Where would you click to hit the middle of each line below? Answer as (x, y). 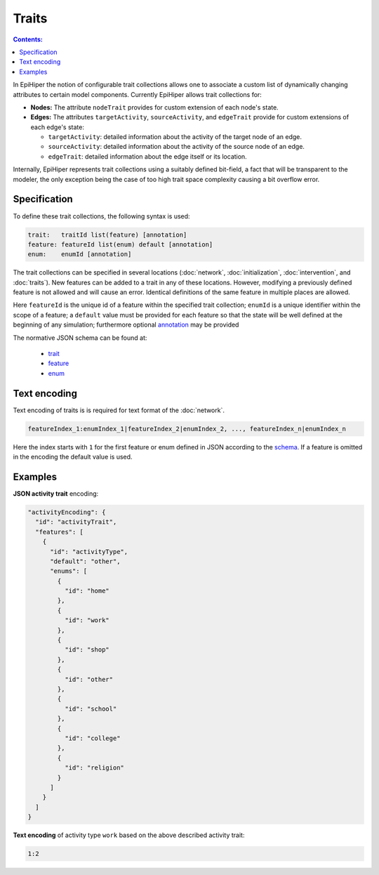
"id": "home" (87, 591)
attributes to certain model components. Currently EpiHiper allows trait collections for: (138, 94)
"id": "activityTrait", (76, 522)
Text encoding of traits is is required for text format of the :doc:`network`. (119, 410)
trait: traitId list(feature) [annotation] (107, 235)
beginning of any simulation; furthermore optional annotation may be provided (126, 325)
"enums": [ (69, 571)
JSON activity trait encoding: (56, 493)
